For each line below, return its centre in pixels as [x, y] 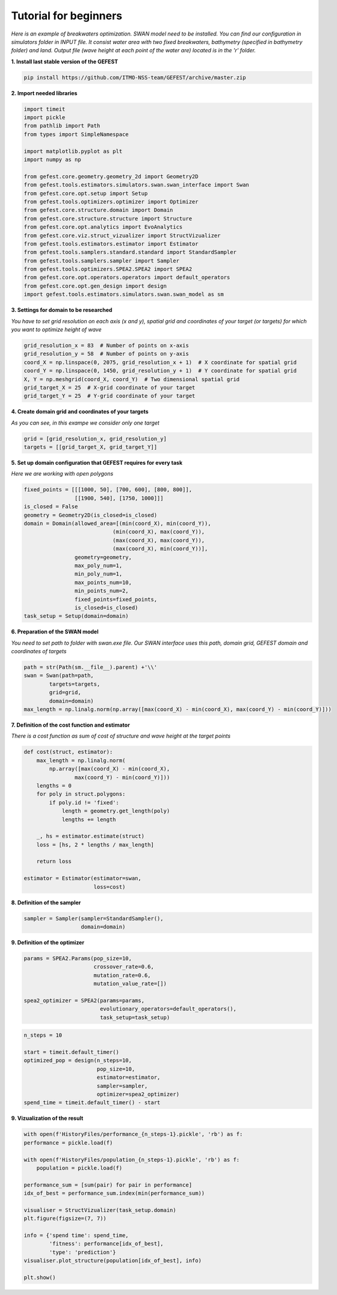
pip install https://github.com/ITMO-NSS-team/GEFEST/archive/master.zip [135, 77]
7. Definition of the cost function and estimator [71, 725]
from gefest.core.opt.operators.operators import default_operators [127, 278]
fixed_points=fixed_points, [116, 599]
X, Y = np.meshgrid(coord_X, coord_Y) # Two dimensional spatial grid [132, 379]
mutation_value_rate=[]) [130, 984]
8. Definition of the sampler [46, 902]
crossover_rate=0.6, [124, 967]
